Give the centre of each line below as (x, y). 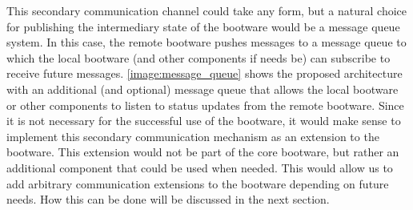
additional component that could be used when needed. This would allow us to (200, 167)
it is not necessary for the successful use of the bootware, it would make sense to (204, 121)
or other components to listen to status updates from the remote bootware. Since (205, 105)
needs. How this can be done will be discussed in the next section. (168, 199)
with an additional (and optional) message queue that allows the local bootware (202, 89)
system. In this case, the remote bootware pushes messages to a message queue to (206, 42)
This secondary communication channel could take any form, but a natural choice (206, 10)
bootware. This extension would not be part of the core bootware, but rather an (203, 152)
